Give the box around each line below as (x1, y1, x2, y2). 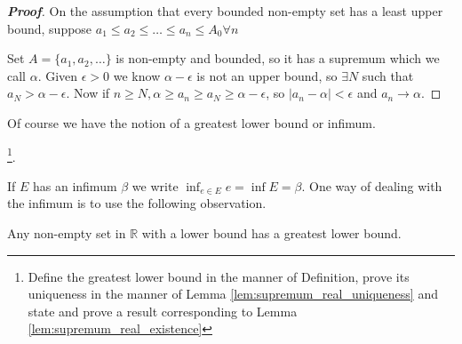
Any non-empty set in (7, 224, 126, 242)
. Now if (66, 84, 110, 102)
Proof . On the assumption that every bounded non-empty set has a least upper (7, 2, 443, 20)
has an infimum (33, 176, 117, 195)
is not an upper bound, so (196, 66, 338, 84)
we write (131, 176, 179, 195)
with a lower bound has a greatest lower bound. (141, 224, 402, 242)
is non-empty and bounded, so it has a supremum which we (115, 49, 440, 68)
